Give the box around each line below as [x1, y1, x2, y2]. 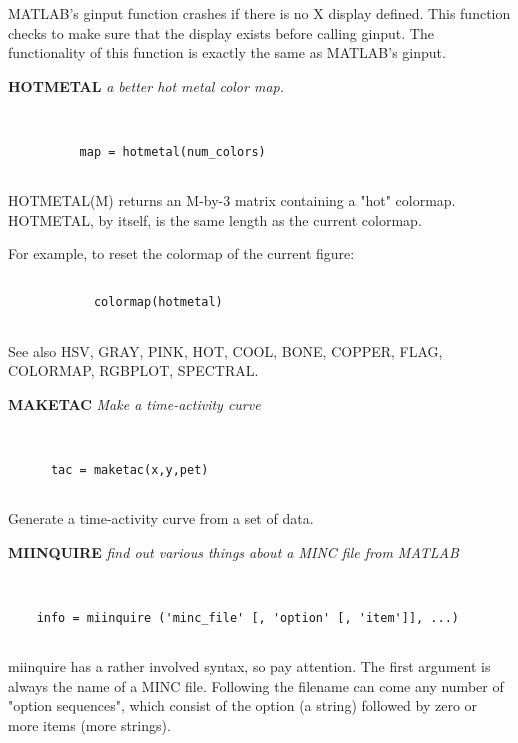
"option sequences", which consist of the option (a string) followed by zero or [8, 695, 478, 716]
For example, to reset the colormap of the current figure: [8, 243, 355, 264]
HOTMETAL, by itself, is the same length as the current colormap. [8, 209, 422, 230]
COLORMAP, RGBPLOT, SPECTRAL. [8, 360, 259, 381]
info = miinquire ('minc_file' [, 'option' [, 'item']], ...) [36, 610, 460, 625]
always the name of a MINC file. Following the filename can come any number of [8, 675, 504, 696]
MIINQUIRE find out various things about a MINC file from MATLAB [8, 541, 459, 562]
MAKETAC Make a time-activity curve [8, 393, 261, 414]
